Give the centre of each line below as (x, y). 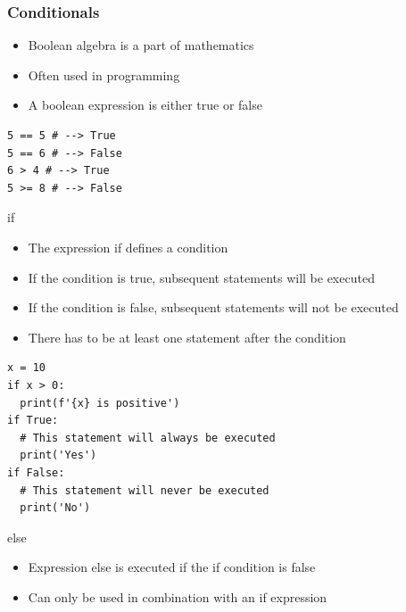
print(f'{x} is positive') (100, 403)
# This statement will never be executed (145, 490)
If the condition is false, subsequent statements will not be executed (213, 307)
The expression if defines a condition (128, 247)
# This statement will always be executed (148, 438)
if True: (33, 421)
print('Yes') (58, 455)
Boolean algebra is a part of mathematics (141, 45)
